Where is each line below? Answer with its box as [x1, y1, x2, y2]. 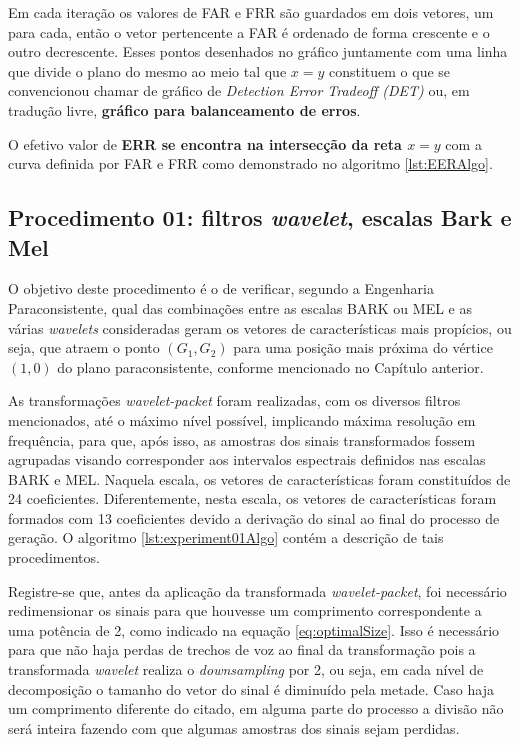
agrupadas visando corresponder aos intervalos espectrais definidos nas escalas [8, 449, 486, 470]
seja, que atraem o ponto [8, 337, 160, 358]
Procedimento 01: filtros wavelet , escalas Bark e [8, 202, 512, 233]
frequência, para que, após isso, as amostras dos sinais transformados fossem [8, 429, 476, 450]
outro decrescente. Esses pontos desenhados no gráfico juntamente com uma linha [8, 41, 508, 62]
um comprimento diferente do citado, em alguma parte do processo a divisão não [8, 698, 504, 719]
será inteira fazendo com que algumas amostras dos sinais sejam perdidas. [8, 717, 460, 738]
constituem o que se [328, 60, 451, 81]
